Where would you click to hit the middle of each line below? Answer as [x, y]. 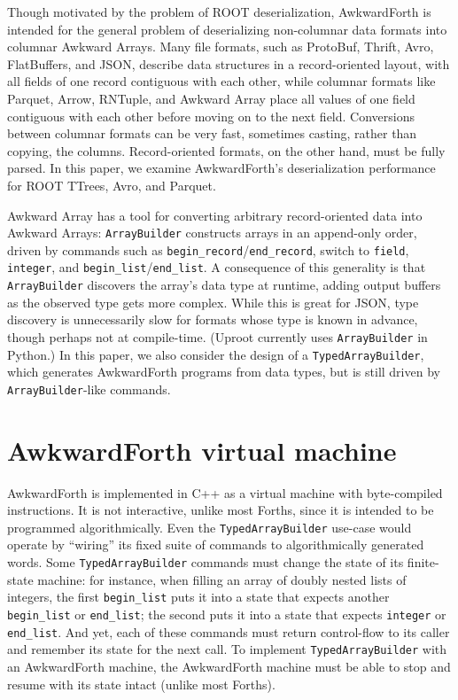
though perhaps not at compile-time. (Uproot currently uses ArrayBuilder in [217, 336]
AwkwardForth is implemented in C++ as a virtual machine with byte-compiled [225, 492]
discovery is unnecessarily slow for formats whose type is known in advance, [213, 319]
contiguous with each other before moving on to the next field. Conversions [211, 116]
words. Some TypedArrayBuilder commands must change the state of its [206, 562]
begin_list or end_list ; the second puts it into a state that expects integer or [227, 614]
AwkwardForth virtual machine [202, 450]
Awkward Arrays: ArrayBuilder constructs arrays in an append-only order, [212, 233]
